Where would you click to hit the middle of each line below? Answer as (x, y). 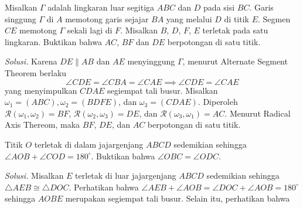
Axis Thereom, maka (42, 125)
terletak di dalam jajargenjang (89, 144)
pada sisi (219, 7)
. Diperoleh (218, 102)
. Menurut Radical (258, 113)
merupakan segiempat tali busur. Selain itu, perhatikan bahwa (178, 198)
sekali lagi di (90, 30)
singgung (21, 18)
